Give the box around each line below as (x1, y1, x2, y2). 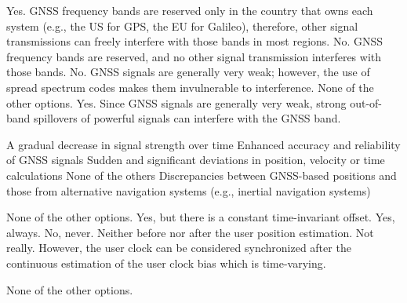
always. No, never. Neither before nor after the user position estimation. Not (6, 224, 374, 240)
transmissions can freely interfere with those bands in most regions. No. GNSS (6, 33, 383, 49)
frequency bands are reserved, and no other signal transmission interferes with (6, 48, 382, 64)
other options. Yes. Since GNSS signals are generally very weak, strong (6, 94, 347, 111)
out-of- (350, 94, 383, 111)
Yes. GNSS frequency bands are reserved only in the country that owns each (6, 2, 373, 18)
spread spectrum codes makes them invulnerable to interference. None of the (6, 78, 374, 95)
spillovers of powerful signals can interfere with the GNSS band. (34, 110, 341, 126)
